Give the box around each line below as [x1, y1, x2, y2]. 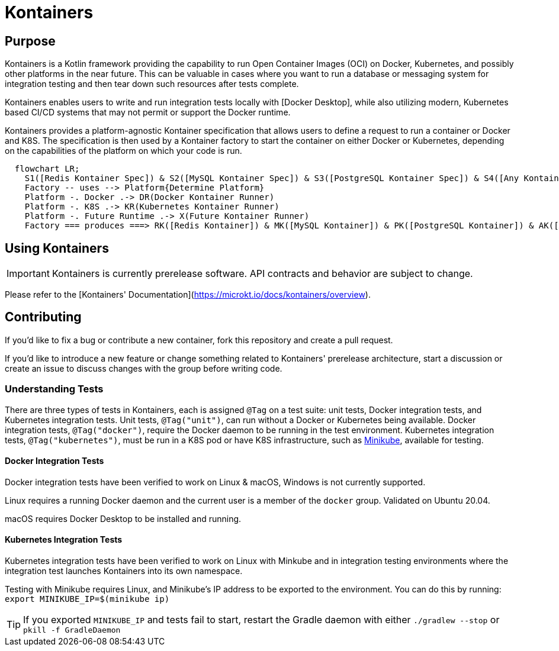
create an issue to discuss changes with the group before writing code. [5, 363, 282, 373]
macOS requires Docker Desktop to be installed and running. [5, 513, 242, 524]
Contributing [5, 310, 82, 325]
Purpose [5, 33, 56, 49]
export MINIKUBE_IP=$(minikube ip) [5, 594, 170, 604]
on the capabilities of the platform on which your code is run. [5, 146, 242, 156]
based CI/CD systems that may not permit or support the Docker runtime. [5, 107, 291, 118]
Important [7, 268, 50, 280]
